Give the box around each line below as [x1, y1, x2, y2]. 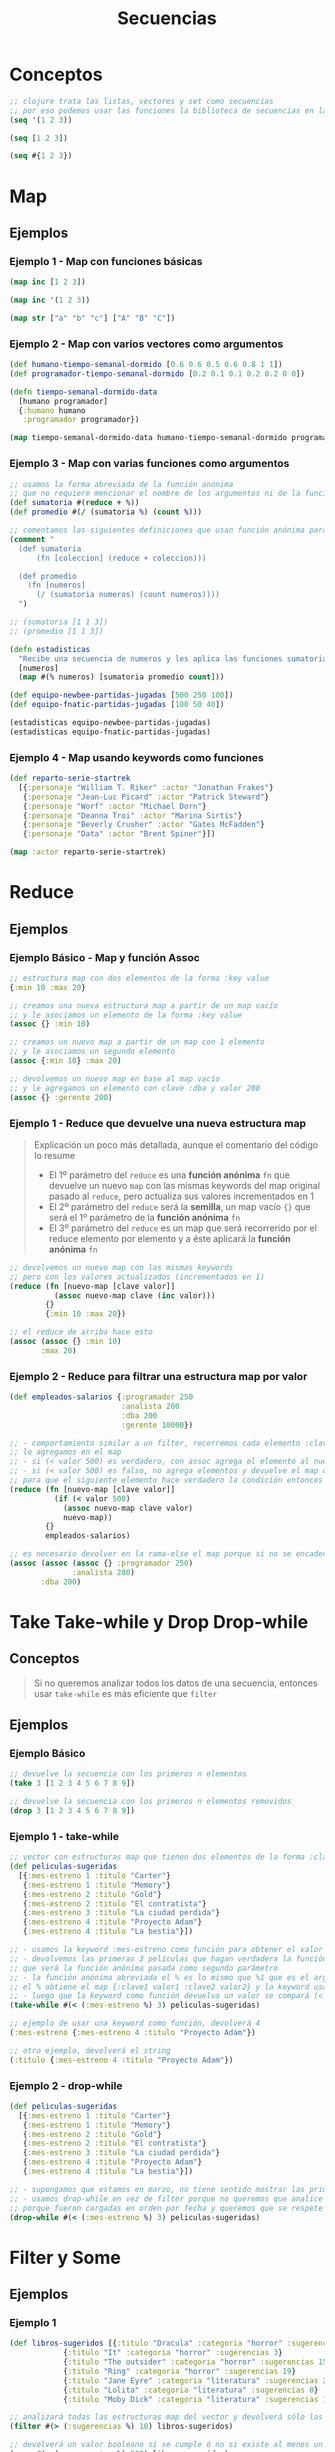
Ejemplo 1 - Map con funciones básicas [9, 254, 203, 268]
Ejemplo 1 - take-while [9, 1829, 119, 1843]
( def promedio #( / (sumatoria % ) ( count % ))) [9, 507, 202, 517]
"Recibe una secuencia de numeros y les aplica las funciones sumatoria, [18, 653, 332, 664]
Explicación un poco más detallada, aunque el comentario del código [33, 1138, 319, 1151]
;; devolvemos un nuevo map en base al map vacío [9, 1073, 221, 1084]
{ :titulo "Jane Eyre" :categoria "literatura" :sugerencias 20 [62, 2375, 332, 2386]
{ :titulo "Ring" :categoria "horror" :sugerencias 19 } [62, 2366, 297, 2376]
